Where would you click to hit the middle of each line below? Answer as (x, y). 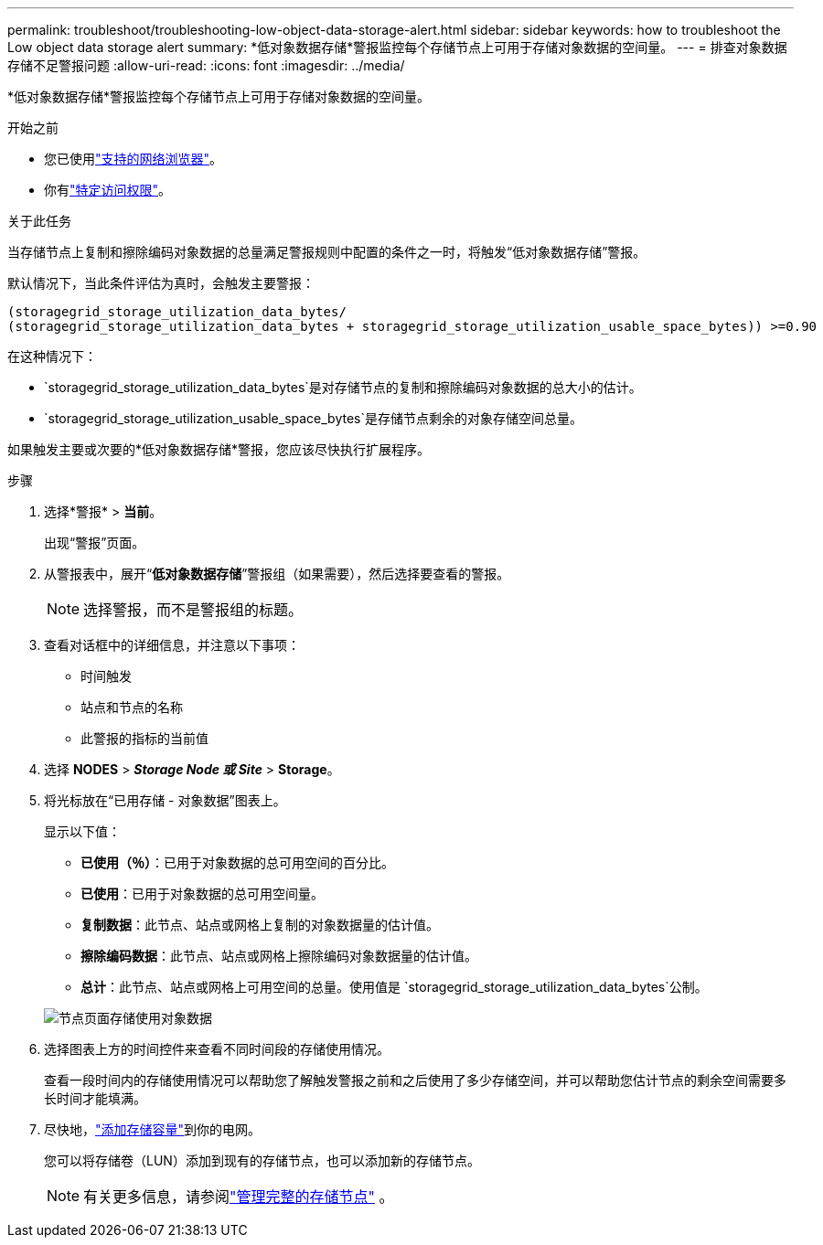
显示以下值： (82, 831)
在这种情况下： (52, 356)
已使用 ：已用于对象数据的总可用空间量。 (202, 894)
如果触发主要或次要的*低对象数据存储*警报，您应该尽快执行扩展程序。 (219, 449)
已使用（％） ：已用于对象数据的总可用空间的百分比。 (237, 862)
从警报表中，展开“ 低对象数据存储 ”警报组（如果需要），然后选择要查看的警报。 (277, 574)
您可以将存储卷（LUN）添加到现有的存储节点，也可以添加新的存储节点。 (262, 1160)
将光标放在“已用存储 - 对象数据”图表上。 (165, 800)
